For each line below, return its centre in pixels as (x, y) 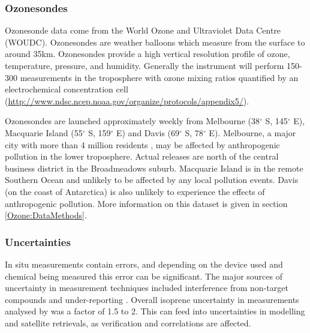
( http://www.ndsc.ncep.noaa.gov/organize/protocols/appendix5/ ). (127, 100)
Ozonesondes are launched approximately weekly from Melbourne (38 (132, 121)
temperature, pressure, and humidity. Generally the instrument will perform (145, 65)
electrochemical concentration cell (67, 89)
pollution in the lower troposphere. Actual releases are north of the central (142, 156)
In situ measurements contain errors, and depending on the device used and (144, 264)
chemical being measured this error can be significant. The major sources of (144, 276)
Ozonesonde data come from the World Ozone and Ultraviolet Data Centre (143, 30)
